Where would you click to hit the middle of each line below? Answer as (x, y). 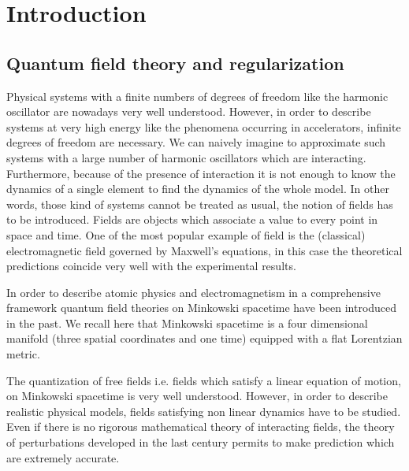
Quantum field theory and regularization (175, 63)
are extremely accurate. (63, 457)
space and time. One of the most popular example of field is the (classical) (186, 234)
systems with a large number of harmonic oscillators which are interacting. (186, 157)
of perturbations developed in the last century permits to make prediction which (201, 442)
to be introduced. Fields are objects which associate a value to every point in (192, 219)
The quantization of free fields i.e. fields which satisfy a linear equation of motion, (204, 380)
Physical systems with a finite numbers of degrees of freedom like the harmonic (197, 96)
